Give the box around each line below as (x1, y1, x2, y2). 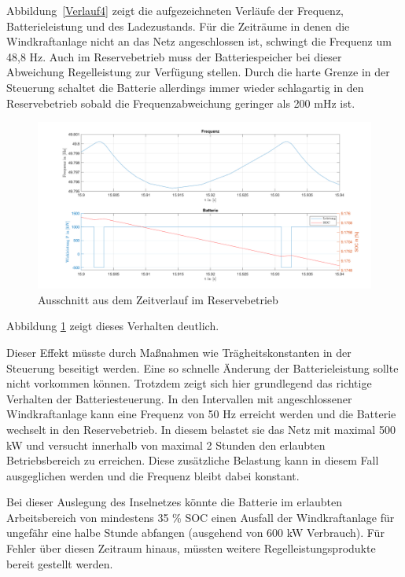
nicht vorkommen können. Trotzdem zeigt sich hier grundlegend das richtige (6, 375, 372, 391)
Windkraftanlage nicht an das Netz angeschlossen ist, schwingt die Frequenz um (6, 33, 392, 50)
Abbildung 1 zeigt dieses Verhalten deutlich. (6, 318, 219, 334)
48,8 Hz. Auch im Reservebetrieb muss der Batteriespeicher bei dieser (6, 48, 342, 64)
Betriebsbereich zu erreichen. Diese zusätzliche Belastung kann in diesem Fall (6, 452, 379, 469)
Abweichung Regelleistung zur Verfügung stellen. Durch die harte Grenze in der (6, 64, 390, 80)
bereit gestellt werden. (6, 555, 113, 571)
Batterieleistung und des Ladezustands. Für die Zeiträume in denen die (6, 17, 350, 34)
